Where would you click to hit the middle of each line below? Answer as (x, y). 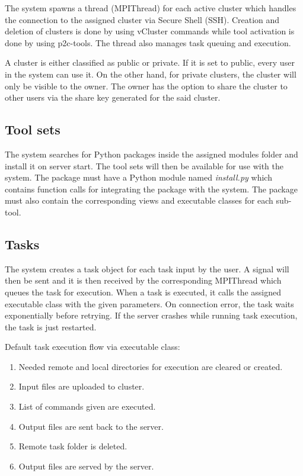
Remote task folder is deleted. (73, 446)
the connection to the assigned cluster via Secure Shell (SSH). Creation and (142, 19)
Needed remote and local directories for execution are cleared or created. (151, 366)
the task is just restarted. (51, 327)
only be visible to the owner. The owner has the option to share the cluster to (146, 86)
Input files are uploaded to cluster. (82, 386)
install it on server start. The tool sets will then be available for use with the (144, 165)
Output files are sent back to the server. (91, 426)
